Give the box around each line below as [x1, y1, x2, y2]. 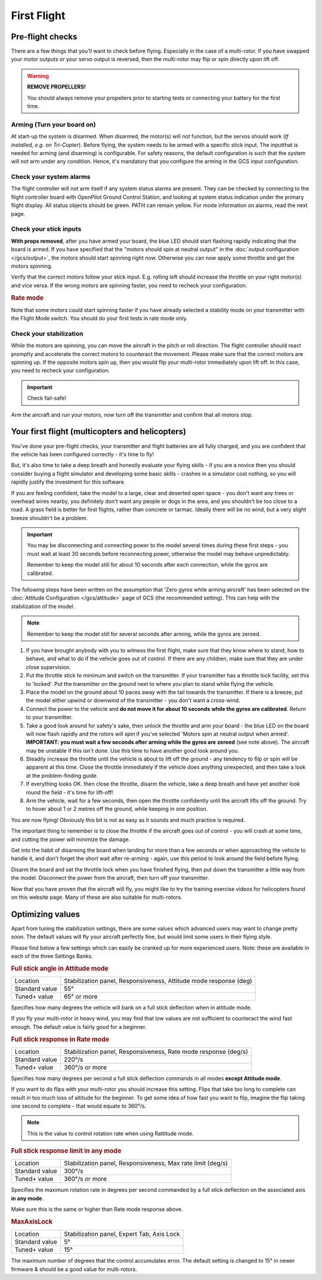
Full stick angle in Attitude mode [11, 964, 109, 972]
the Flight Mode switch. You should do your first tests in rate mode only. [11, 315, 188, 322]
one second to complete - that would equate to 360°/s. [11, 1102, 147, 1109]
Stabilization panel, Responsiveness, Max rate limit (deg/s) [63, 1159, 228, 1167]
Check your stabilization [11, 329, 83, 338]
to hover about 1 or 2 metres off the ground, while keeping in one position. [26, 805, 208, 812]
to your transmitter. [26, 713, 73, 721]
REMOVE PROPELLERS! [27, 84, 86, 91]
